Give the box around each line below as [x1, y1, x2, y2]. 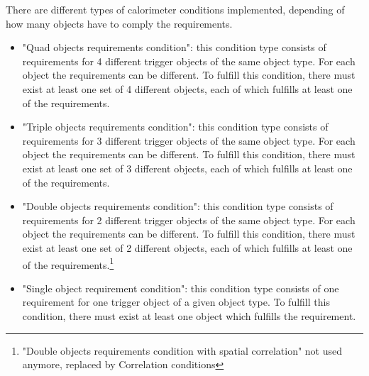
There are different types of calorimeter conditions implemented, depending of [6, 2, 345, 16]
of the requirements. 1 [22, 255, 114, 272]
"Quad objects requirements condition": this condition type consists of [22, 40, 326, 55]
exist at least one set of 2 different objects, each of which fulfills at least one [22, 240, 353, 255]
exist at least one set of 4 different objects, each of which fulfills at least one [22, 81, 353, 96]
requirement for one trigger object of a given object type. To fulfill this [22, 294, 330, 309]
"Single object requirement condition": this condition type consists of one [22, 280, 339, 295]
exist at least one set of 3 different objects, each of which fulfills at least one [22, 160, 353, 175]
